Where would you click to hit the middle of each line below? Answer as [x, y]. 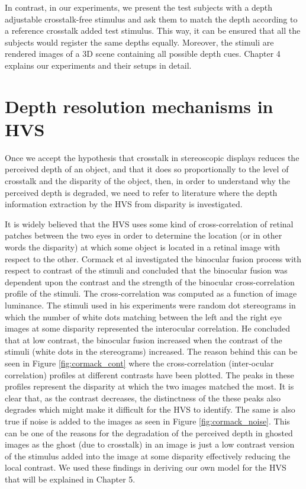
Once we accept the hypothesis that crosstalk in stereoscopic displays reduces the [152, 157]
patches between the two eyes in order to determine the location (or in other [144, 235]
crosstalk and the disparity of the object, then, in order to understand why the [147, 181]
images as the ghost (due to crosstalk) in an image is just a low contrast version [150, 444]
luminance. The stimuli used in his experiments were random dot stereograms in [150, 305]
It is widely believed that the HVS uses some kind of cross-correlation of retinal [149, 223]
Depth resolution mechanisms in [139, 106]
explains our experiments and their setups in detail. [98, 65]
